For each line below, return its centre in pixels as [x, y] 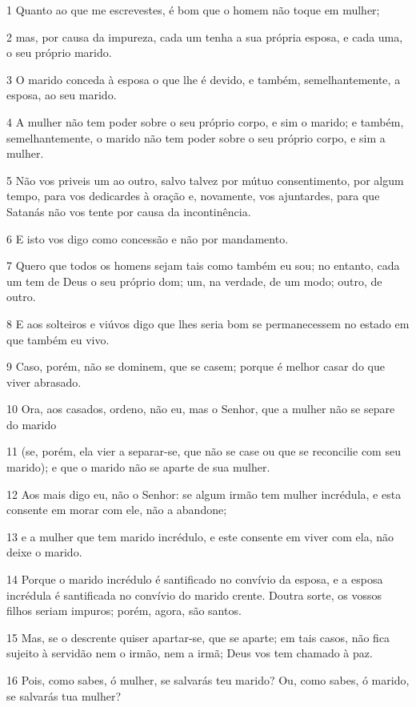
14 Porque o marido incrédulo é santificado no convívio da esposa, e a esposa [195, 579]
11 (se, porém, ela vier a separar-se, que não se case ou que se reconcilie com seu [204, 451]
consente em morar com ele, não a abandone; [117, 510]
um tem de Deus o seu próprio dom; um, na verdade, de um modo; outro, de [194, 281]
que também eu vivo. [58, 339]
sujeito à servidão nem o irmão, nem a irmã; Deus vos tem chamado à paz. [190, 653]
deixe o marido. [44, 552]
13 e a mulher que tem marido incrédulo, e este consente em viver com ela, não [200, 536]
